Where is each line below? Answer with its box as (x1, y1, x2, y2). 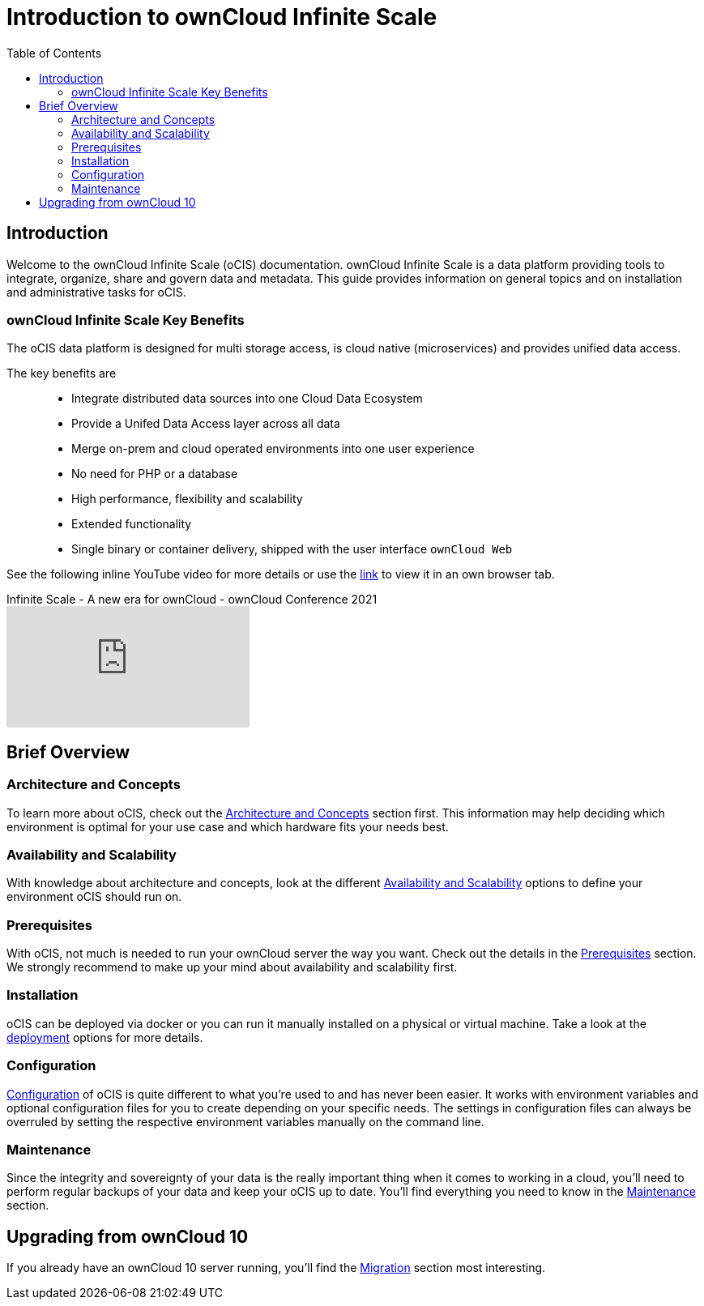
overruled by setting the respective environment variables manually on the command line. (6, 1114, 484, 1129)
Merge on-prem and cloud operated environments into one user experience (71, 442, 475, 456)
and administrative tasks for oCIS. (6, 284, 186, 299)
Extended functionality (71, 517, 192, 531)
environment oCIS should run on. (6, 890, 182, 904)
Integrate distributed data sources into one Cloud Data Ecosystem (71, 391, 423, 406)
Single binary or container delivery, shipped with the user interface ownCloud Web (71, 542, 513, 557)
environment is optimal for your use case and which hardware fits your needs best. (6, 819, 449, 834)
